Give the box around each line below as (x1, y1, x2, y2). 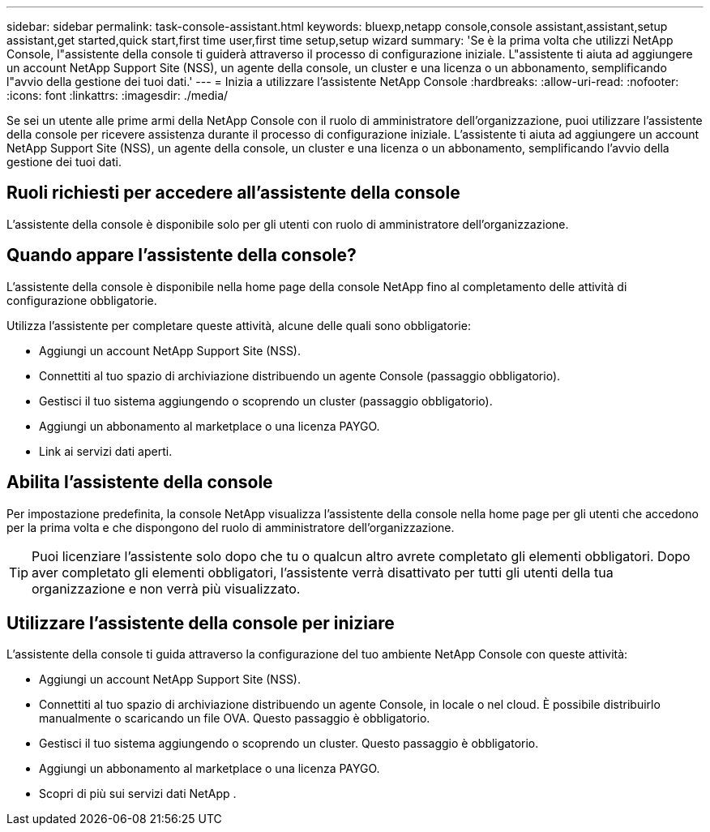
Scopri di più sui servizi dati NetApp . (39, 787, 237, 801)
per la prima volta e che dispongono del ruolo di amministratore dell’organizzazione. (6, 520, 455, 534)
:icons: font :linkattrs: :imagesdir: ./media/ (6, 88, 229, 102)
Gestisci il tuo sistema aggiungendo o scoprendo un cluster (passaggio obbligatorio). (39, 393, 493, 408)
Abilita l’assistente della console (6, 472, 273, 493)
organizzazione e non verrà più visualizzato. (32, 580, 301, 597)
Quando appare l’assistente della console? (6, 245, 357, 266)
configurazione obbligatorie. (6, 293, 157, 307)
